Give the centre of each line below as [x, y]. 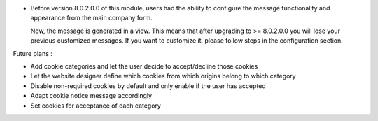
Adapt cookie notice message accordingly [91, 96]
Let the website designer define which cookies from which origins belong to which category [163, 76]
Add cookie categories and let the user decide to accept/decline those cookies [144, 66]
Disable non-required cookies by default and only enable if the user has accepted [148, 86]
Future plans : [33, 53]
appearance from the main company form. [92, 18]
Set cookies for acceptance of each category [96, 106]
